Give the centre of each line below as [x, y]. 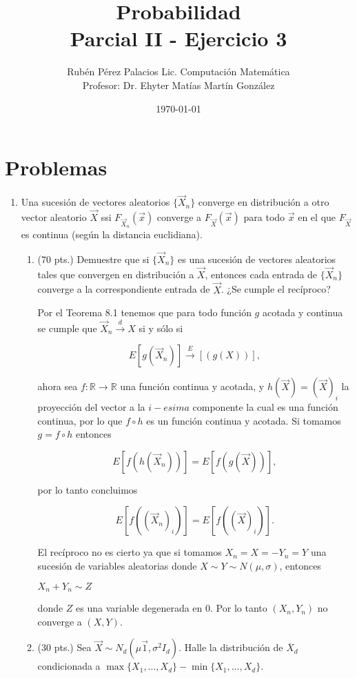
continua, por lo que [80, 420]
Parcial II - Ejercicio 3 [178, 38]
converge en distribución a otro [264, 202]
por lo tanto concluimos [88, 489]
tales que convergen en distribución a [116, 274]
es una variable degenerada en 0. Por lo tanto [172, 608]
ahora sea [58, 386]
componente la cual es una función [265, 407]
